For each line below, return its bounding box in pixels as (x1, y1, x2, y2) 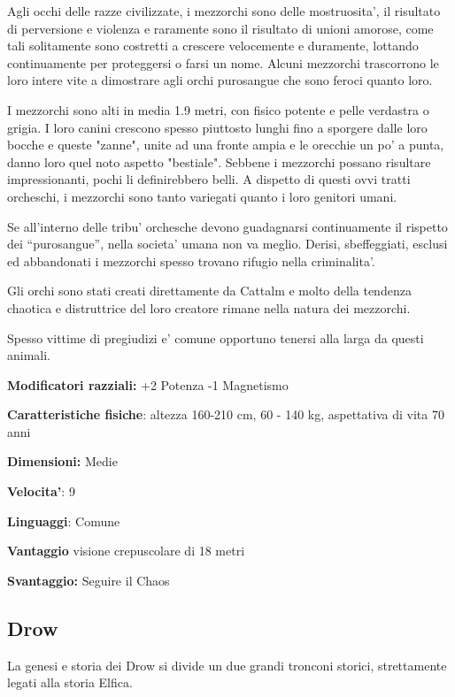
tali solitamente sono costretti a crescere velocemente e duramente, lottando (7, 36, 419, 55)
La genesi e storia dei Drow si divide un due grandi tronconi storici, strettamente (7, 655, 447, 674)
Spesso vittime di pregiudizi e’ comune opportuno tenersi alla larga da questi (7, 328, 424, 347)
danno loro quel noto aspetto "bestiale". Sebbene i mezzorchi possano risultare (7, 152, 431, 171)
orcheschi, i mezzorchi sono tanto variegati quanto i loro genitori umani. (7, 187, 397, 205)
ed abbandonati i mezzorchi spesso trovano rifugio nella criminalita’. (7, 251, 375, 270)
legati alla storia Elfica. (7, 673, 133, 692)
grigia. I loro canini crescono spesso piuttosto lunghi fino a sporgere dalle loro (7, 118, 428, 136)
